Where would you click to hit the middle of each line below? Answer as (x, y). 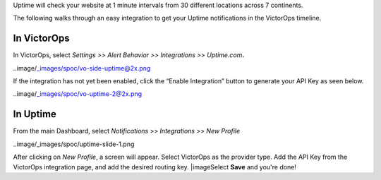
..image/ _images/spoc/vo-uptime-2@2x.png (78, 94)
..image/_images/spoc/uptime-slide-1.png (74, 144)
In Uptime (35, 114)
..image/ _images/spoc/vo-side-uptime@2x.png (82, 68)
